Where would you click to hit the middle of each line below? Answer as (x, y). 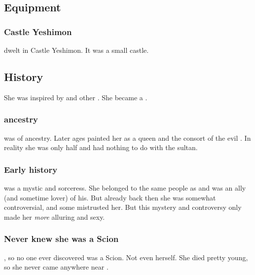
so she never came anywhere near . (56, 267)
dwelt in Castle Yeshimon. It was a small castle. (76, 50)
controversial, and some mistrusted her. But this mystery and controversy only (123, 207)
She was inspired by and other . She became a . (76, 97)
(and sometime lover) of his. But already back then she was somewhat (110, 197)
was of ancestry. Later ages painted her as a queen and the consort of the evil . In (127, 137)
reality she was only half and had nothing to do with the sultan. (101, 147)
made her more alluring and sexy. (55, 216)
